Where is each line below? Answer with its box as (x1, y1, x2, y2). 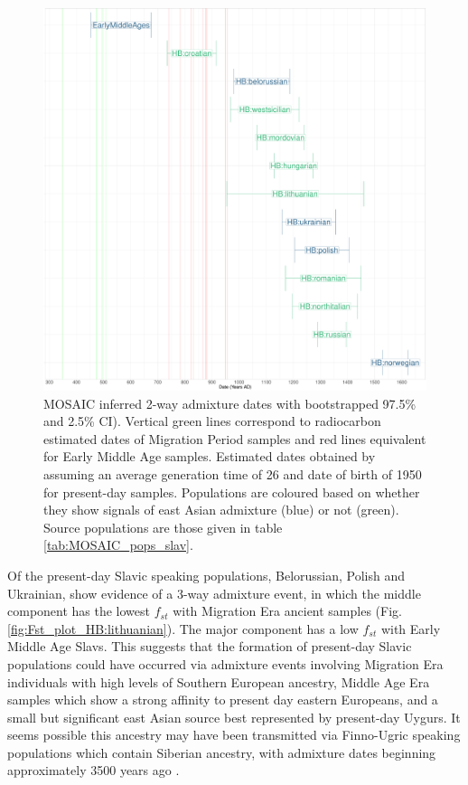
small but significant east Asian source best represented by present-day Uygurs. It (7, 707, 461, 726)
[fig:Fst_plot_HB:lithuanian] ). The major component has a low (7, 619, 359, 638)
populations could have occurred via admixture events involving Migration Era (7, 654, 444, 673)
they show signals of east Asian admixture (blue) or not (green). (43, 500, 399, 519)
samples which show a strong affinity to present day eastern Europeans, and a (7, 690, 438, 709)
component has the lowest (7, 601, 151, 620)
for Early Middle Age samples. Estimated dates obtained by (43, 447, 376, 466)
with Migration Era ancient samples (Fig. (173, 601, 402, 620)
